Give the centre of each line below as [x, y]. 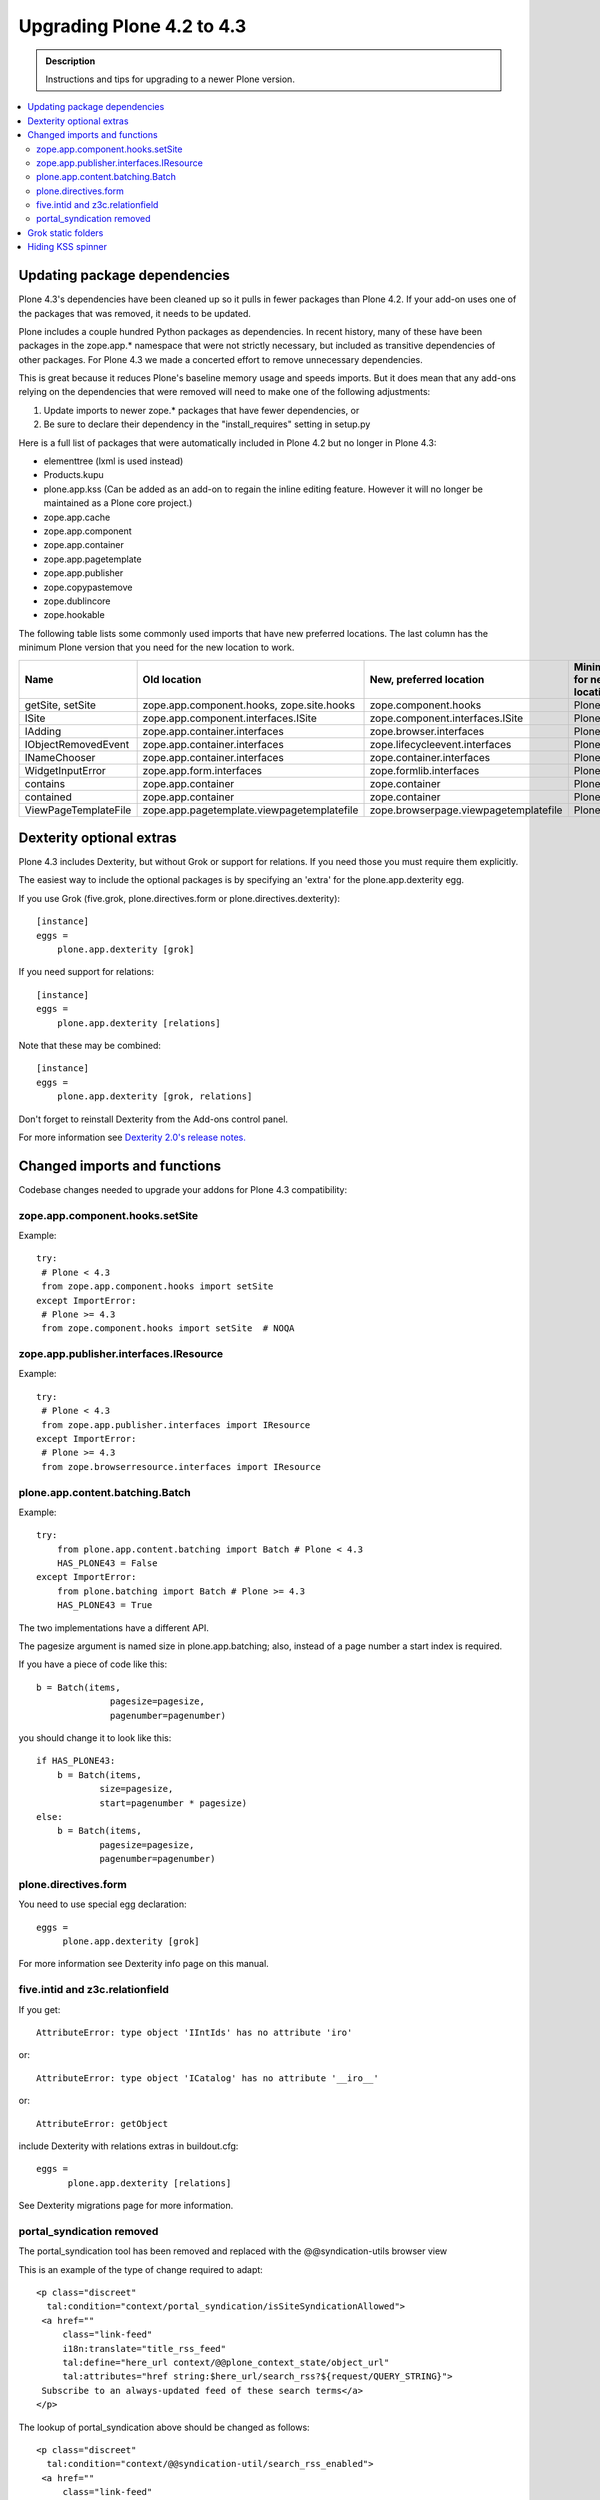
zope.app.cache [77, 517]
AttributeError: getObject [102, 2123]
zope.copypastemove [88, 587]
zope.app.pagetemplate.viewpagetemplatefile [250, 810]
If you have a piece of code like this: [93, 1664]
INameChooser [60, 757]
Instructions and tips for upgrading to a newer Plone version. [170, 79]
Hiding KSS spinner [67, 247]
